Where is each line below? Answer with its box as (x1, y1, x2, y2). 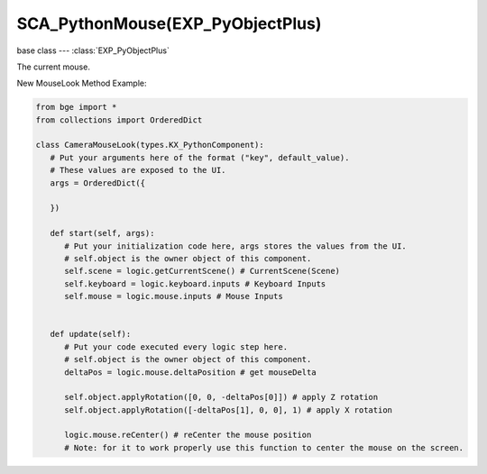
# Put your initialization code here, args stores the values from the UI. (64, 241, 408, 251)
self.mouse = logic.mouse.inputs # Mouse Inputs (64, 291, 283, 302)
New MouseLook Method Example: (16, 77, 147, 89)
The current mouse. (16, 61, 90, 72)
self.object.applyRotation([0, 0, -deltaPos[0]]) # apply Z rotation (64, 392, 379, 403)
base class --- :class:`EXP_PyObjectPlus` (16, 45, 170, 56)
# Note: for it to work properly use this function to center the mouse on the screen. (64, 442, 464, 452)
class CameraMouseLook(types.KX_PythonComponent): (35, 140, 265, 150)
